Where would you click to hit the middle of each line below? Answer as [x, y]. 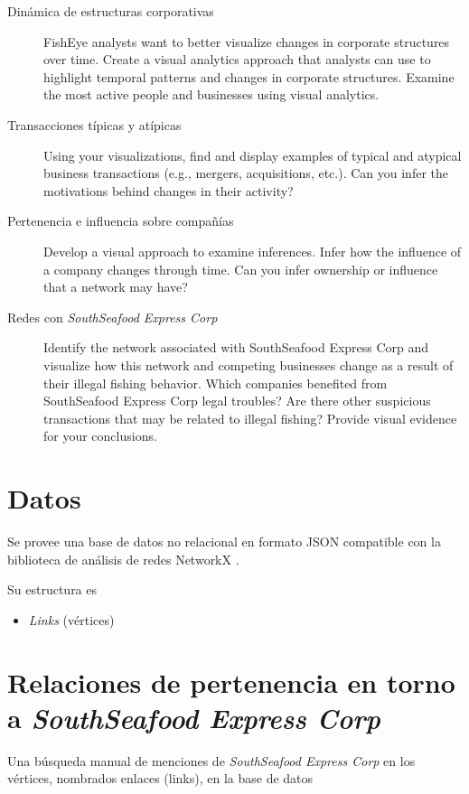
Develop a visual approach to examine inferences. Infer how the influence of [253, 251]
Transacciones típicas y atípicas [94, 124]
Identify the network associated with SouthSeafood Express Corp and [236, 347]
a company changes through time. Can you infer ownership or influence [241, 269]
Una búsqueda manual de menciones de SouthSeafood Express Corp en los [211, 760]
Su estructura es [52, 589]
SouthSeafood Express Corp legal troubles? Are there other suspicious [237, 401]
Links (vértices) [71, 619]
